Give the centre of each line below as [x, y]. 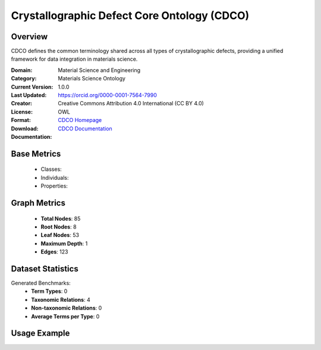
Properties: [54, 186]
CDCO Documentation [85, 129]
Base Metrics [36, 154]
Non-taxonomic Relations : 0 [67, 308]
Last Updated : [29, 95]
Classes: [51, 169]
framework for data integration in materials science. [74, 59]
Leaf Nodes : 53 [60, 235]
